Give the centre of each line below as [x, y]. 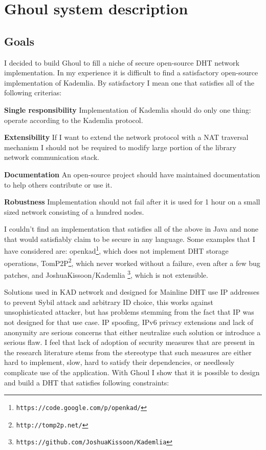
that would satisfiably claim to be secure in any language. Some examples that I [130, 239]
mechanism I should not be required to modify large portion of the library [120, 147]
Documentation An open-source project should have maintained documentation [132, 174]
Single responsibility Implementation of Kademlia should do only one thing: [128, 109]
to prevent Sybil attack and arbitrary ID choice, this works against [109, 302]
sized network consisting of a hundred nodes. [74, 211]
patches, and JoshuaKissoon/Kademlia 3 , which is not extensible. [106, 274]
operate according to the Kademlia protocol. [74, 120]
